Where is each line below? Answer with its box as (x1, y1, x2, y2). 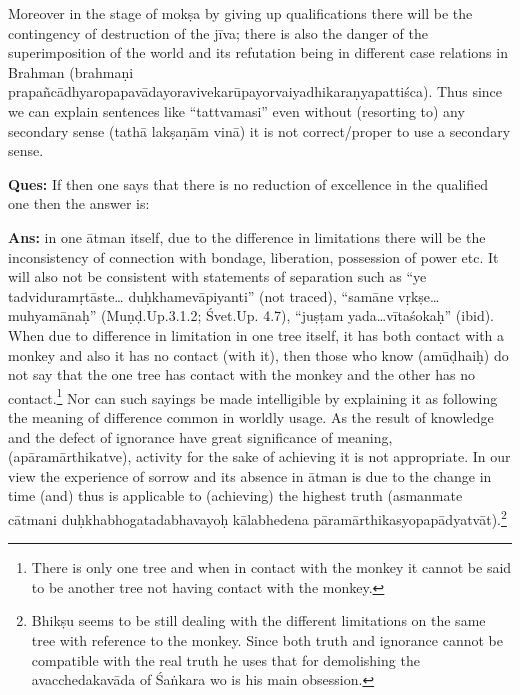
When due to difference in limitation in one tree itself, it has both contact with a (8, 324, 505, 345)
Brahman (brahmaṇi (8, 61, 134, 82)
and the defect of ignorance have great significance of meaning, (8, 426, 393, 447)
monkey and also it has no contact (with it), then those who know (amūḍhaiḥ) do (8, 344, 509, 365)
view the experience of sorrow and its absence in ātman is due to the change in (8, 465, 492, 486)
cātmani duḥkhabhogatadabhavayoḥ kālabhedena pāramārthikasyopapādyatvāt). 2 (8, 505, 507, 529)
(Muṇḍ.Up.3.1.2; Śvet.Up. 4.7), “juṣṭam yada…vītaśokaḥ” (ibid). (100, 305, 495, 326)
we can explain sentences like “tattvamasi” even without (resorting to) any (8, 100, 465, 121)
